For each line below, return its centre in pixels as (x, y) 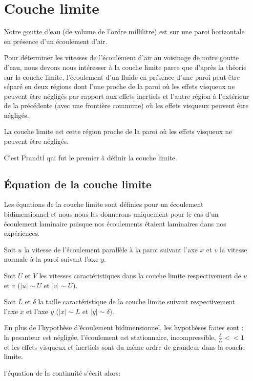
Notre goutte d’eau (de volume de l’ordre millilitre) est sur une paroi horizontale (124, 32)
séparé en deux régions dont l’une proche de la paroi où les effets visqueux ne (119, 86)
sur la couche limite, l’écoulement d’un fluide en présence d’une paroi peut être (122, 77)
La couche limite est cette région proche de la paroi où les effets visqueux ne (118, 131)
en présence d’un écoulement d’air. (56, 41)
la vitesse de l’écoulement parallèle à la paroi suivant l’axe (111, 249)
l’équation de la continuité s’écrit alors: (62, 373)
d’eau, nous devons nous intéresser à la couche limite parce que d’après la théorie (125, 67)
